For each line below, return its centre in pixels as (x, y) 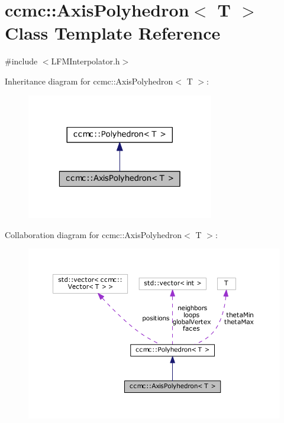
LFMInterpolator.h (85, 61)
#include (21, 61)
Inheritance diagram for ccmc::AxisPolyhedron (89, 81)
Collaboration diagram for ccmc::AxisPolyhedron (93, 234)
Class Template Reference (113, 33)
